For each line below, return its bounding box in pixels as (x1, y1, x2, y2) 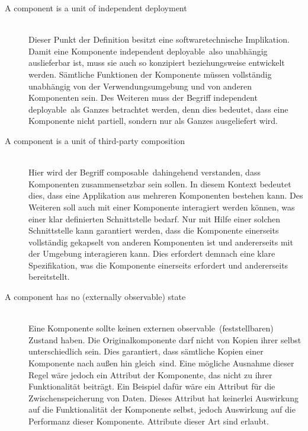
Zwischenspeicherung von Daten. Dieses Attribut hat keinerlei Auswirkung (28, 391, 299, 404)
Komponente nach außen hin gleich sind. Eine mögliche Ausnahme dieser (28, 357, 294, 369)
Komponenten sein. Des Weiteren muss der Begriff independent (28, 91, 258, 104)
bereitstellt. (28, 270, 70, 283)
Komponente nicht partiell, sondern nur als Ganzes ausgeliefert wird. (28, 114, 278, 127)
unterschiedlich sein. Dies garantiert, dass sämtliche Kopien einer (28, 345, 264, 357)
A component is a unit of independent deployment (5, 2, 187, 14)
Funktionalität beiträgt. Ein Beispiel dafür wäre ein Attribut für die (28, 380, 275, 392)
